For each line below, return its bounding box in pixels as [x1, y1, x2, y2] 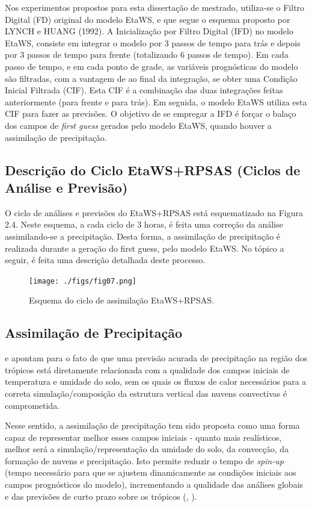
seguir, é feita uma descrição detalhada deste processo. [5, 253, 206, 266]
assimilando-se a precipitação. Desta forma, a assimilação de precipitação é [5, 229, 281, 242]
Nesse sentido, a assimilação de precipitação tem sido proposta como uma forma [5, 419, 300, 432]
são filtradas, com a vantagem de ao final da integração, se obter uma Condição [5, 72, 298, 84]
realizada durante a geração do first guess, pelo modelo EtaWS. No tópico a [5, 241, 284, 254]
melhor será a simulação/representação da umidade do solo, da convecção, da [5, 443, 289, 455]
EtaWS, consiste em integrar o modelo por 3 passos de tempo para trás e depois [5, 36, 301, 49]
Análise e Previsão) [5, 178, 128, 196]
